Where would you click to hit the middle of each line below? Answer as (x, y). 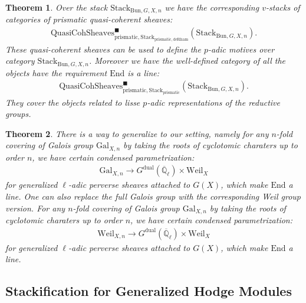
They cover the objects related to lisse (73, 102)
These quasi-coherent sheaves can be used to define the (103, 49)
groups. (18, 114)
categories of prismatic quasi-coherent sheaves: (89, 19)
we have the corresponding (212, 7)
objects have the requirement (56, 72)
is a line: (143, 72)
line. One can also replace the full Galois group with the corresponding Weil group (153, 196)
